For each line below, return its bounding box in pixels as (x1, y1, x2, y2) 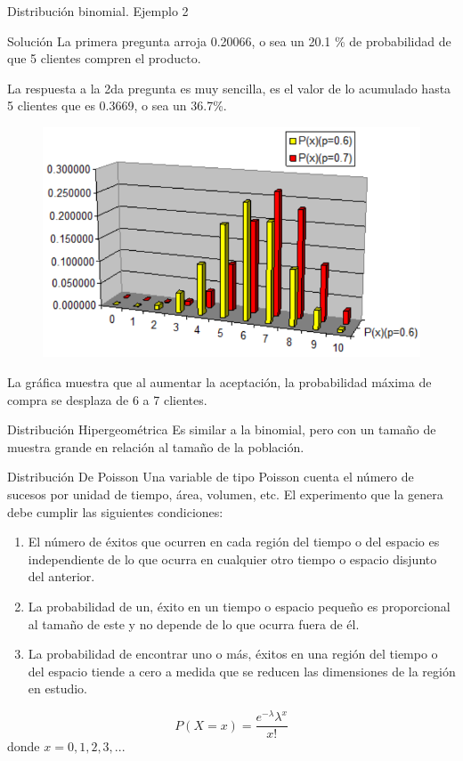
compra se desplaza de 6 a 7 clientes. (7, 390, 207, 409)
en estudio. (28, 679, 87, 698)
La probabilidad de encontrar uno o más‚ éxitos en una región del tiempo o (28, 644, 438, 663)
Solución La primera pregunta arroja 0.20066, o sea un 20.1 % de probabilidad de (7, 31, 451, 50)
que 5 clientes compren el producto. (7, 49, 201, 68)
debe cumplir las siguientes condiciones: (7, 502, 223, 521)
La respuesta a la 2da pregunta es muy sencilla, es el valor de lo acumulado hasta (7, 78, 451, 97)
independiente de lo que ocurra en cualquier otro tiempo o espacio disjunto (28, 549, 437, 568)
